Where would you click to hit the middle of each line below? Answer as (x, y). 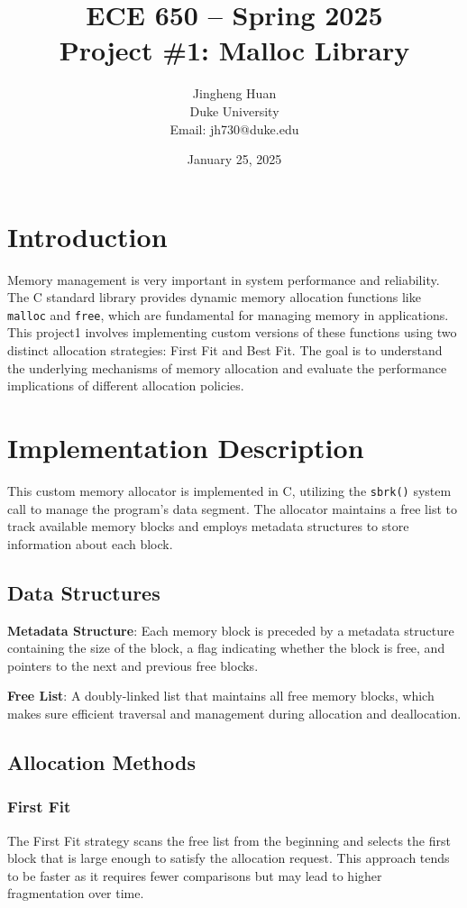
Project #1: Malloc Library (234, 50)
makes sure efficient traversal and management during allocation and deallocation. (234, 713)
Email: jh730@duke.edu (234, 128)
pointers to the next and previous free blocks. (133, 665)
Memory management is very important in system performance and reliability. (224, 279)
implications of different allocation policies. (126, 385)
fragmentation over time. (76, 893)
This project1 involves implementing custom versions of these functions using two (232, 332)
